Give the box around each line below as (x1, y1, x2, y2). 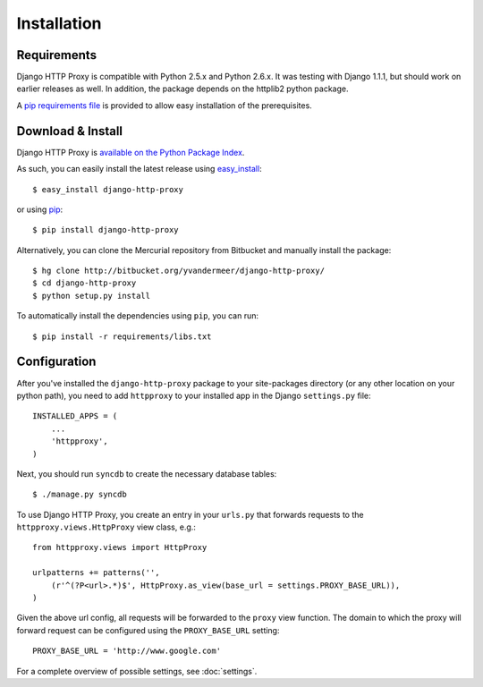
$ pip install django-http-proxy (32, 225, 179, 235)
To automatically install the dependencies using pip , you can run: (16, 310, 259, 321)
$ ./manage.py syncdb (32, 489, 127, 500)
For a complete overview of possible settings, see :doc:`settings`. (16, 666, 258, 676)
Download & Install (16, 123, 123, 139)
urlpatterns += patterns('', (32, 568, 160, 578)
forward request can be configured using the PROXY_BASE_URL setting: (16, 624, 280, 635)
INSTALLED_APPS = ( (32, 411, 118, 421)
